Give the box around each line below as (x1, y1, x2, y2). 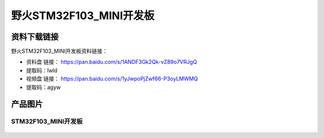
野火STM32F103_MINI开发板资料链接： (11, 48, 108, 55)
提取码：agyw (26, 84, 61, 91)
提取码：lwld (26, 66, 58, 74)
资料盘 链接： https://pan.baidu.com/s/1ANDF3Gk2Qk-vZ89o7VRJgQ (26, 59, 197, 66)
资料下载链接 (11, 32, 59, 42)
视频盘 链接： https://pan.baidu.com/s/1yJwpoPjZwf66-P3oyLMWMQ (26, 75, 198, 82)
